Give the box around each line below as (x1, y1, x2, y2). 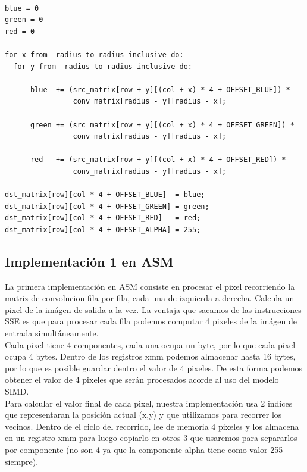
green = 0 (5, 15, 43, 24)
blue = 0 (5, 4, 39, 12)
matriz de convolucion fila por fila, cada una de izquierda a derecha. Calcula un (5, 292, 295, 304)
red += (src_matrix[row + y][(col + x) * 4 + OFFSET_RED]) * (30, 155, 286, 164)
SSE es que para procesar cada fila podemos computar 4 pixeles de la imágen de (5, 315, 297, 327)
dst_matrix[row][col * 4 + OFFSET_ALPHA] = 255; (5, 225, 201, 234)
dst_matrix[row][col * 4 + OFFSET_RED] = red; (5, 214, 201, 223)
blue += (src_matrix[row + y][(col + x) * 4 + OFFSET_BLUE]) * (30, 85, 290, 94)
